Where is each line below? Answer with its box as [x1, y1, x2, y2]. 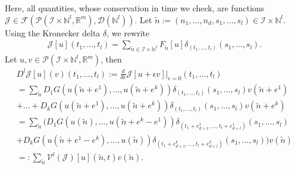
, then [101, 53, 122, 65]
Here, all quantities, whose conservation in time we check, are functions [5, 2, 265, 14]
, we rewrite [106, 26, 150, 39]
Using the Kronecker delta [5, 26, 101, 39]
